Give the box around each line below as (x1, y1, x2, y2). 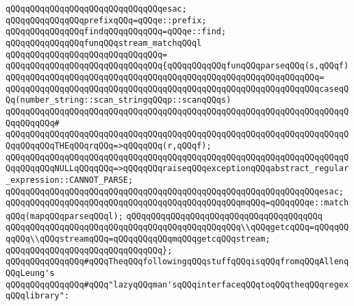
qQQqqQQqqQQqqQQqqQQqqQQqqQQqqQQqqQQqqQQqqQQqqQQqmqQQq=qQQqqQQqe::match (5, 198, 349, 208)
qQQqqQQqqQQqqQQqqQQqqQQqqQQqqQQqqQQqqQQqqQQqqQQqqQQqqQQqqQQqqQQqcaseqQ (5, 84, 349, 94)
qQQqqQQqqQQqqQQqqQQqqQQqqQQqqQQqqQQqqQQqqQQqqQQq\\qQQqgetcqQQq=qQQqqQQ (5, 222, 349, 233)
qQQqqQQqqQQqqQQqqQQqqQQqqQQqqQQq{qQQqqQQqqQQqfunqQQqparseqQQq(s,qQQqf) (5, 61, 349, 71)
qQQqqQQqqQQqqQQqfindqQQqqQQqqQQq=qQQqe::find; (5, 27, 227, 37)
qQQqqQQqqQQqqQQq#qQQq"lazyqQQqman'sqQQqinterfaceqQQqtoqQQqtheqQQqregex (5, 279, 349, 290)
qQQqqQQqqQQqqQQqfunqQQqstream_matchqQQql (5, 38, 202, 48)
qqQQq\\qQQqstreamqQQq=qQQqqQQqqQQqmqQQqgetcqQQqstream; (5, 234, 270, 244)
